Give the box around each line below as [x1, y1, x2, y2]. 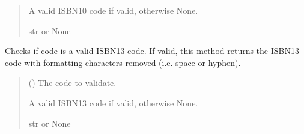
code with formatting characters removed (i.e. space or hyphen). [5, 56, 241, 69]
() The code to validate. [28, 76, 117, 89]
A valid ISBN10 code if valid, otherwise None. [28, 4, 198, 16]
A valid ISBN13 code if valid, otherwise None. [28, 96, 198, 109]
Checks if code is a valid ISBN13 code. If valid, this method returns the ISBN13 [5, 44, 299, 57]
